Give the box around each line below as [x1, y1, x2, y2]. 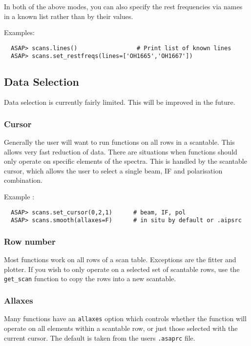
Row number [4, 235, 56, 247]
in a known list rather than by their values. [4, 11, 133, 21]
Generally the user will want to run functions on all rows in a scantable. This [4, 137, 235, 147]
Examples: [4, 27, 35, 38]
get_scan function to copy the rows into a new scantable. [4, 273, 176, 284]
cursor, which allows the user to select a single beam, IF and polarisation [4, 165, 223, 175]
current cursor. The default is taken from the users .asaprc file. [4, 332, 195, 343]
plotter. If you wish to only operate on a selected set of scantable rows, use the [4, 264, 240, 274]
